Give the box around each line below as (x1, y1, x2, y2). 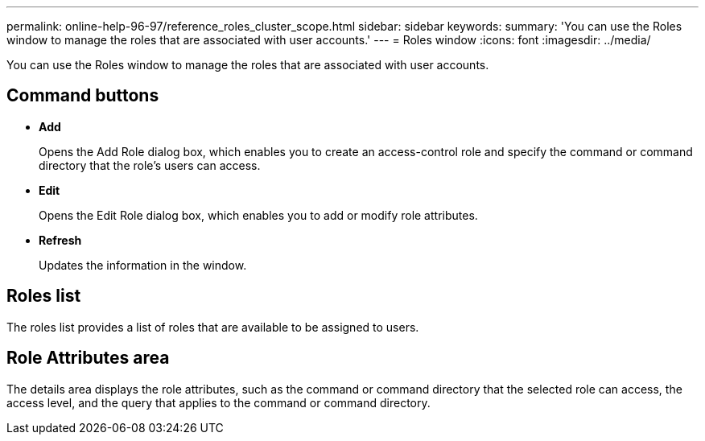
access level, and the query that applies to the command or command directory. (6, 395, 431, 410)
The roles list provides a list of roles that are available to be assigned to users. (6, 319, 419, 334)
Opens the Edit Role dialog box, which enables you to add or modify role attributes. (39, 208, 478, 222)
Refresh (39, 233, 82, 247)
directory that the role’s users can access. (39, 158, 261, 172)
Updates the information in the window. (39, 258, 247, 272)
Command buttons (6, 85, 159, 106)
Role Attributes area (6, 348, 170, 369)
